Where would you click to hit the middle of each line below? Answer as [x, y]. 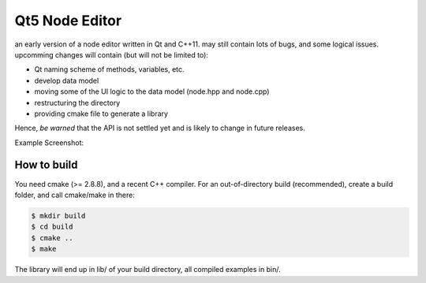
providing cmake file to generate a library [101, 114]
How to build [46, 165]
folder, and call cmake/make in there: [75, 195]
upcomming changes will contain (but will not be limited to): [112, 54]
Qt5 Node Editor [68, 20]
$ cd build [52, 227]
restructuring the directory [77, 102]
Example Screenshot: [49, 143]
